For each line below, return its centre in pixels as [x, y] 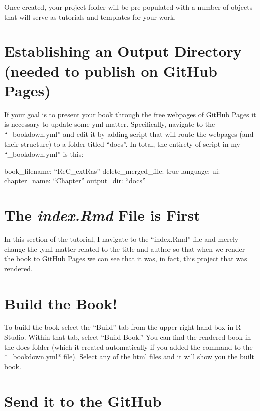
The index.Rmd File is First [102, 215]
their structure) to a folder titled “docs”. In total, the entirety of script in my [122, 144]
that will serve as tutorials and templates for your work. [90, 16]
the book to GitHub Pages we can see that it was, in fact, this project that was [126, 259]
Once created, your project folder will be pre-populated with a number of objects [128, 7]
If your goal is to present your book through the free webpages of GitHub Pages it [130, 114]
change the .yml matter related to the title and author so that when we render [125, 249]
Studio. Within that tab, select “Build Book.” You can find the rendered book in [128, 337]
